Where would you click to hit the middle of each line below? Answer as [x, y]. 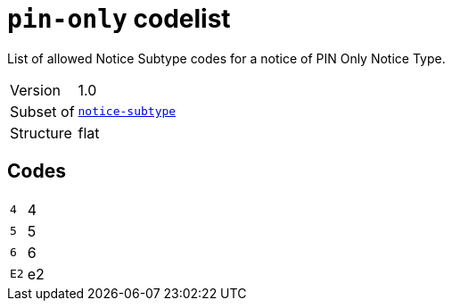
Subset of [42, 111]
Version [35, 90]
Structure [41, 133]
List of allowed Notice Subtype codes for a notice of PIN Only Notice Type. [226, 58]
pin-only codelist [119, 19]
